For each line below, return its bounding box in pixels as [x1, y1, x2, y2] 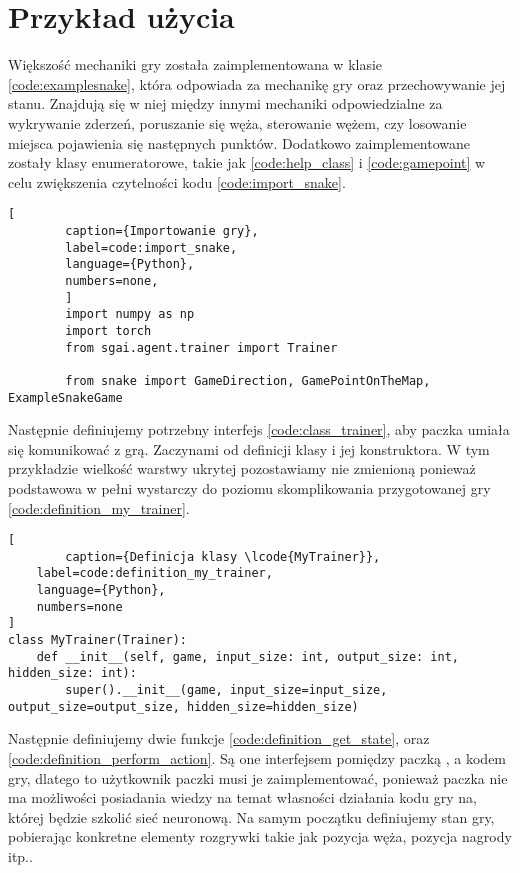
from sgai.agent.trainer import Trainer [65, 340, 338, 355]
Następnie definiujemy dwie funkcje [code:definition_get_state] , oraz [8, 728, 430, 749]
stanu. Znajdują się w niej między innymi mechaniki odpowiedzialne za [8, 93, 443, 114]
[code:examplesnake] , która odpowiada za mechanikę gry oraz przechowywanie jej [8, 73, 506, 94]
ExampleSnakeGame [8, 390, 123, 405]
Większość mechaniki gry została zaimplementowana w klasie [8, 54, 383, 75]
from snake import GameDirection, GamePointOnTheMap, [65, 373, 431, 388]
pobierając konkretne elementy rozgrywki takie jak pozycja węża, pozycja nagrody [8, 826, 512, 847]
